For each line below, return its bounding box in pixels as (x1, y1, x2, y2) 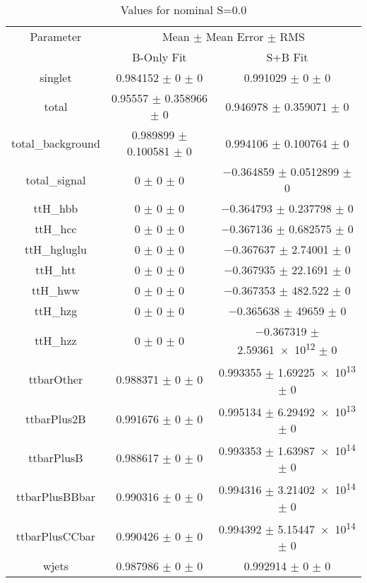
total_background (11, 134, 100, 151)
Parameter (30, 28, 82, 45)
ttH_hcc (35, 220, 77, 237)
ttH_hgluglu (24, 241, 87, 257)
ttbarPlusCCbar (16, 527, 96, 544)
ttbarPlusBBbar (16, 488, 95, 505)
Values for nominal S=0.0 (120, 1, 247, 18)
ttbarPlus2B (25, 410, 86, 427)
